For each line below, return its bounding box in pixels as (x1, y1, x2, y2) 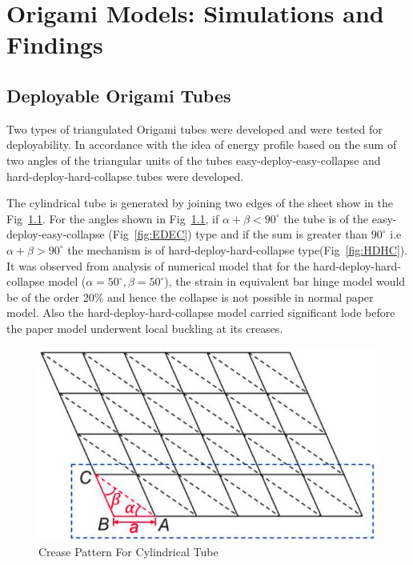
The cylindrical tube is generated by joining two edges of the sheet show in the (6, 194, 393, 211)
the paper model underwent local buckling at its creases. (6, 319, 283, 336)
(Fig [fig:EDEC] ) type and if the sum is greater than (108, 226, 368, 242)
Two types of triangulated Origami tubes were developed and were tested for (6, 120, 383, 137)
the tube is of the (283, 210, 368, 226)
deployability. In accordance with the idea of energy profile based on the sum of (6, 136, 397, 153)
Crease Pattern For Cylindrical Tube (38, 543, 219, 560)
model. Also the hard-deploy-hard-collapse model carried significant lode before (6, 304, 395, 321)
